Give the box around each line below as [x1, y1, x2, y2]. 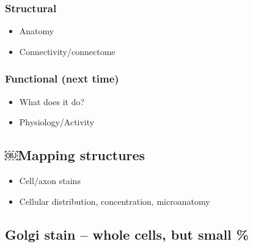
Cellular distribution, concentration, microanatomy [19, 194, 210, 207]
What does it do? [19, 95, 85, 108]
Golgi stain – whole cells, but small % [5, 224, 249, 243]
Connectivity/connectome [19, 45, 116, 57]
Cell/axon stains [19, 174, 81, 187]
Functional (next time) [5, 71, 119, 86]
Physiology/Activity [19, 116, 95, 128]
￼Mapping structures [5, 146, 145, 164]
